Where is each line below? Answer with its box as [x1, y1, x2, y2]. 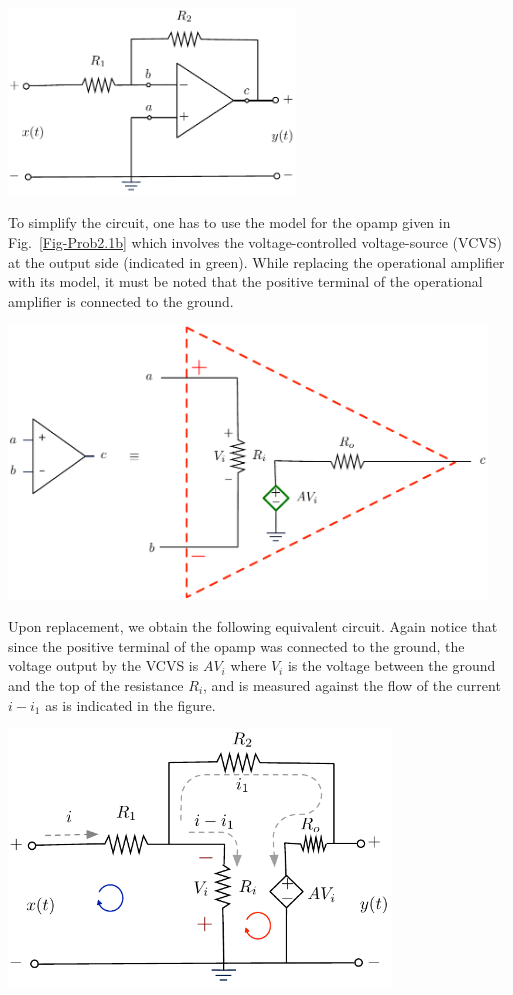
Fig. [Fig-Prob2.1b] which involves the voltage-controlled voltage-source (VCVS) [8, 231, 502, 252]
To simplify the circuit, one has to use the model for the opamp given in [8, 212, 451, 233]
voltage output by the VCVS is [8, 655, 199, 676]
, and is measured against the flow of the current [203, 674, 501, 695]
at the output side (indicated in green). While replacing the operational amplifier [8, 251, 505, 272]
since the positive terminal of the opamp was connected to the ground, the [8, 635, 465, 656]
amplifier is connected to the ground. [8, 290, 234, 311]
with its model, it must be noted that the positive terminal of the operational [8, 271, 483, 292]
